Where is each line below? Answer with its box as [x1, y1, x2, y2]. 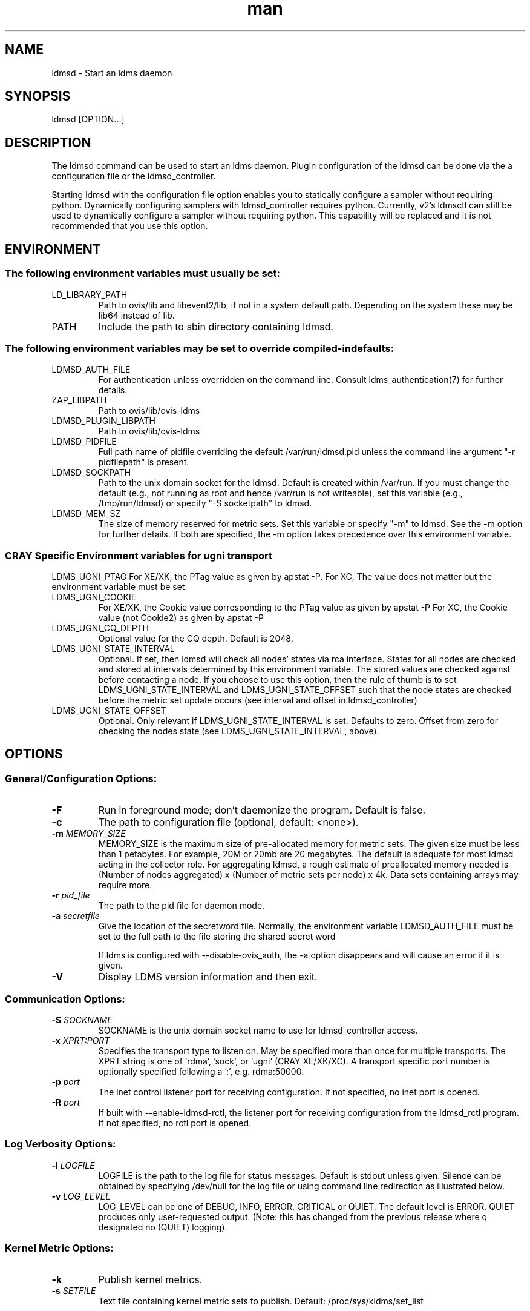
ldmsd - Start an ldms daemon [51, 67, 172, 78]
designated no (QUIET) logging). [98, 1221, 227, 1232]
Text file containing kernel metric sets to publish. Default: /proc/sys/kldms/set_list [98, 1296, 424, 1307]
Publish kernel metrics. [98, 1273, 203, 1286]
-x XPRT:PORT [51, 1035, 110, 1046]
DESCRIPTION [5, 134, 91, 150]
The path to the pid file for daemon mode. [98, 900, 265, 911]
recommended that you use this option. [51, 221, 208, 231]
